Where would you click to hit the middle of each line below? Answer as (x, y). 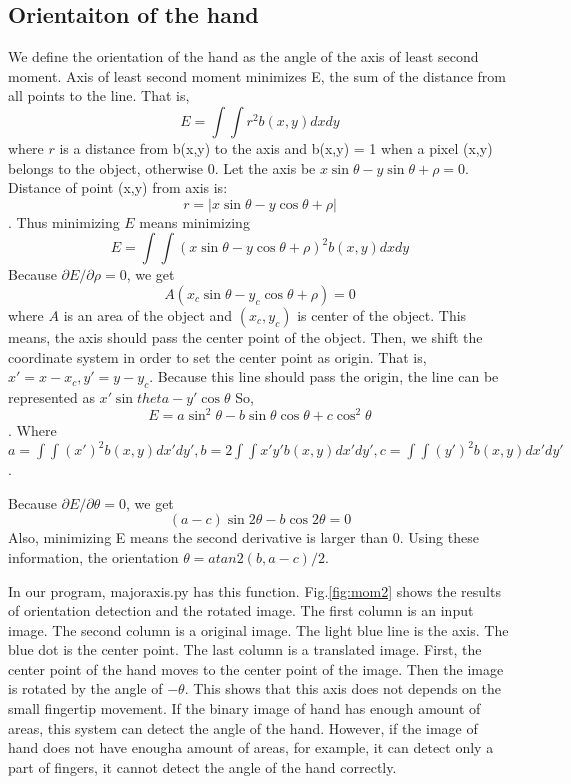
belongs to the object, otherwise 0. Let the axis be (162, 167)
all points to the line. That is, (99, 95)
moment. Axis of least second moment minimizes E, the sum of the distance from (257, 75)
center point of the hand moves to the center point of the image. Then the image (256, 668)
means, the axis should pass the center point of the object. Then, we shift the (245, 336)
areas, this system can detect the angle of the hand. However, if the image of (243, 727)
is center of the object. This (382, 314)
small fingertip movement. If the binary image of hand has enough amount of (244, 708)
